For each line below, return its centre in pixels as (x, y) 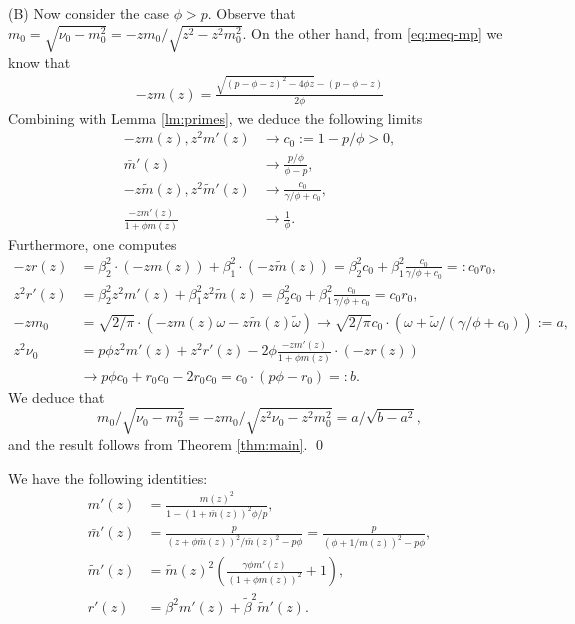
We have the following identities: (108, 477)
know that (39, 61)
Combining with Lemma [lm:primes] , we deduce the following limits (215, 117)
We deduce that (56, 396)
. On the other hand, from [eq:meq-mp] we (372, 32)
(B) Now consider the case (88, 13)
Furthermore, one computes (92, 243)
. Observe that (251, 13)
